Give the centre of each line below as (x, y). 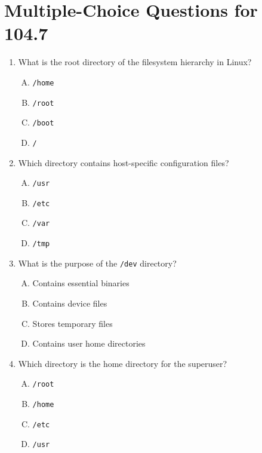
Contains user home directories (89, 343)
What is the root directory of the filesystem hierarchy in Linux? (135, 62)
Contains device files (70, 303)
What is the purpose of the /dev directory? (97, 263)
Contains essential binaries (81, 283)
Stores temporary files (73, 323)
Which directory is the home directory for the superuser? (123, 363)
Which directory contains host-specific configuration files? (124, 162)
